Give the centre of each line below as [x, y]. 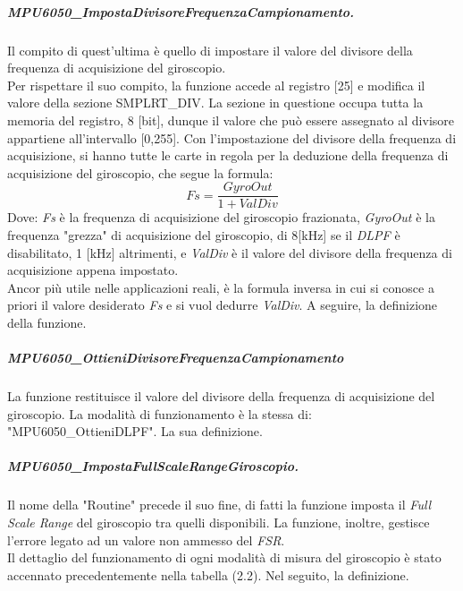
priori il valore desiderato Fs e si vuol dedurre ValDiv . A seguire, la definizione [223, 305]
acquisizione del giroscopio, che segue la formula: [140, 172]
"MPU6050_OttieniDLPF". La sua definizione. [135, 431]
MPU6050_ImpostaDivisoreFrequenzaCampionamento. [181, 11]
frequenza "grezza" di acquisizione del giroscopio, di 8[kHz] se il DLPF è [204, 234]
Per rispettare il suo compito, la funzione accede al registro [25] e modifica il [216, 85]
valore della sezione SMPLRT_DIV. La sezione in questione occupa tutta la [215, 103]
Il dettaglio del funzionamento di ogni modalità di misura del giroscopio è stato [224, 557]
